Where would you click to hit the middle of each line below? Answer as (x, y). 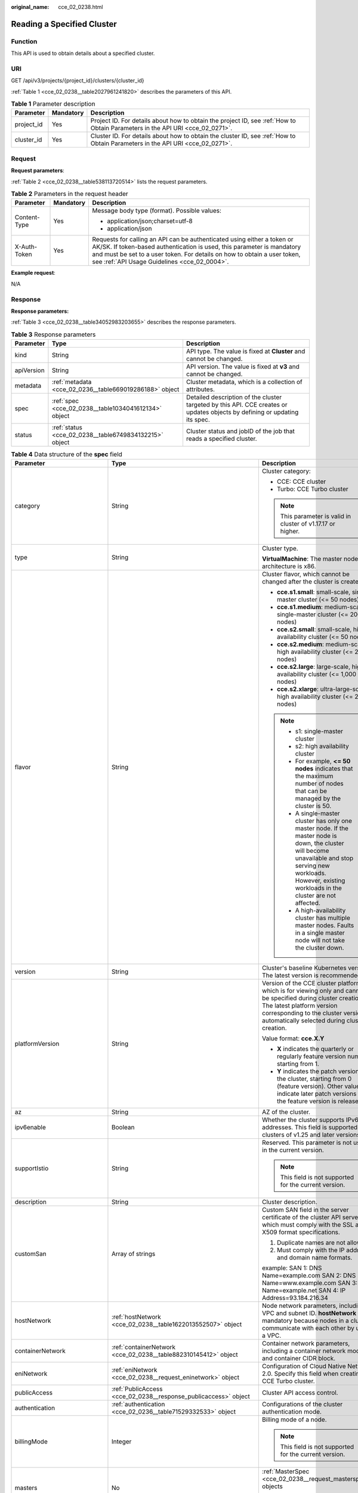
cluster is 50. (313, 806)
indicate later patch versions (317, 1094)
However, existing (320, 881)
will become (312, 851)
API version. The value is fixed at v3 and (243, 367)
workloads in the (319, 888)
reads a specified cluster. (221, 439)
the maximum (314, 776)
